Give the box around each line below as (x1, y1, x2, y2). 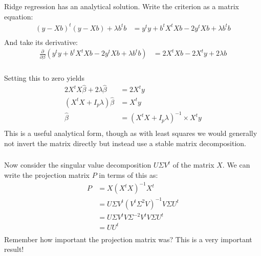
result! (4, 244, 24, 254)
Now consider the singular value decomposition (4, 159, 151, 170)
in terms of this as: (99, 169, 158, 180)
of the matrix (172, 159, 214, 170)
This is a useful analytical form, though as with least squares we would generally (4, 128, 257, 138)
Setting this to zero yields (4, 72, 84, 83)
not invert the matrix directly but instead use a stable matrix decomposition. (4, 137, 246, 148)
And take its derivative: (4, 36, 78, 47)
